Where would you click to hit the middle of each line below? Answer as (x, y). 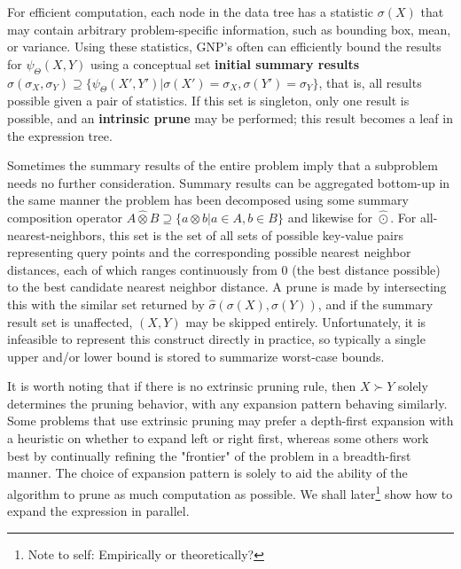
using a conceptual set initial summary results (225, 63)
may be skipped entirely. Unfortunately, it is (306, 321)
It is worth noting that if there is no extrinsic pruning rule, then (182, 386)
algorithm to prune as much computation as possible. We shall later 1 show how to (230, 492)
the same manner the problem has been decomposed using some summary (208, 200)
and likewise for (330, 217)
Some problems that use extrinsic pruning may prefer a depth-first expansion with (230, 421)
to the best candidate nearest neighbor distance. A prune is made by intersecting (227, 287)
